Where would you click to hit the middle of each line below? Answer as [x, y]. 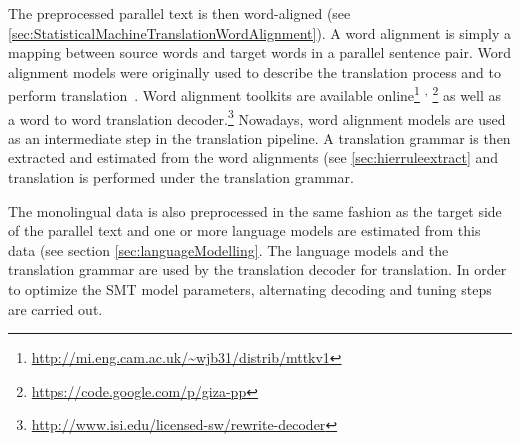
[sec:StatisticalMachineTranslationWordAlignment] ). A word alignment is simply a [260, 32]
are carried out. [55, 308]
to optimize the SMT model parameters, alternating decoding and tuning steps [250, 289]
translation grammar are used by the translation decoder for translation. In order [257, 269]
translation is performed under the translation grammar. [181, 177]
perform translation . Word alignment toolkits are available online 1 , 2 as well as [255, 94]
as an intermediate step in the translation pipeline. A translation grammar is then [259, 137]
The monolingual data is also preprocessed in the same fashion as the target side [255, 210]
